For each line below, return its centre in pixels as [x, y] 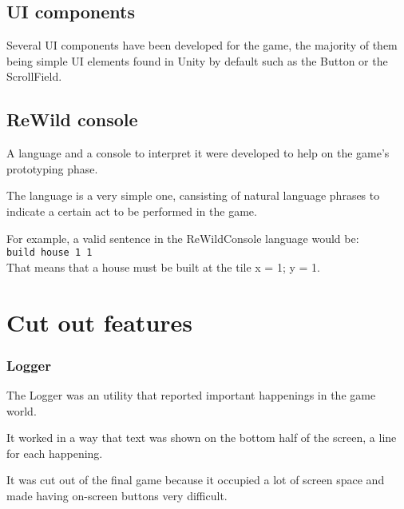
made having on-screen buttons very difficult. [117, 495]
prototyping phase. [52, 168]
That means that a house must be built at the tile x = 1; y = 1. [163, 266]
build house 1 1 [50, 253]
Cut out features [100, 322]
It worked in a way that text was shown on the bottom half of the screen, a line [202, 437]
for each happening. [55, 453]
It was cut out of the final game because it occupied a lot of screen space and [196, 480]
